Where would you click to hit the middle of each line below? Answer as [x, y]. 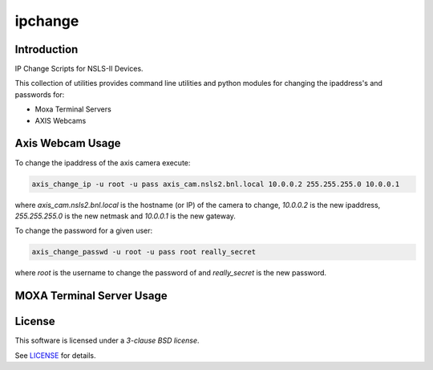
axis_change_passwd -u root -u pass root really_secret [144, 252]
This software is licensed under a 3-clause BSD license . [107, 340]
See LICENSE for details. [55, 355]
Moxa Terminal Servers [73, 109]
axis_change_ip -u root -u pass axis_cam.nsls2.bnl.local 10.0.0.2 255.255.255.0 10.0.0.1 [216, 184]
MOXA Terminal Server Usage [91, 296]
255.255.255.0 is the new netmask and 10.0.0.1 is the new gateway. [125, 216]
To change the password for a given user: [84, 231]
